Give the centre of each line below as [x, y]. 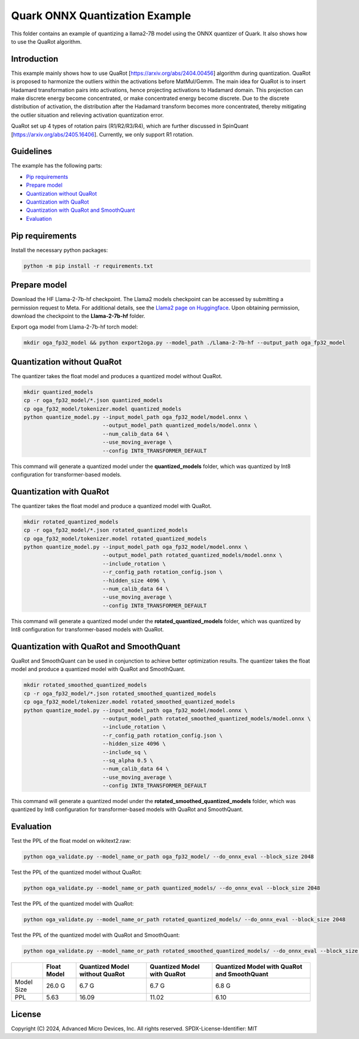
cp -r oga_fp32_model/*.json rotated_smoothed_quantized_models [120, 693]
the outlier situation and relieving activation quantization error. [87, 115]
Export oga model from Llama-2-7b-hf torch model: [74, 327]
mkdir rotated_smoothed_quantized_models [85, 685]
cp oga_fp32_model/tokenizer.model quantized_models [103, 409]
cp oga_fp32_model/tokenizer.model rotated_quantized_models [115, 538]
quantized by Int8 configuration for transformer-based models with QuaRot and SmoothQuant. [127, 809]
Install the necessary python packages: [60, 250]
